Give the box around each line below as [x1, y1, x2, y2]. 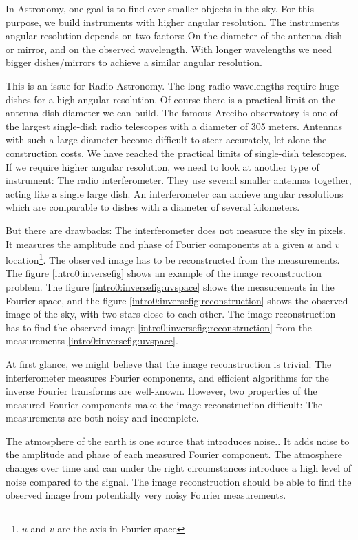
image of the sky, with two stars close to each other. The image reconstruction [6, 307, 336, 321]
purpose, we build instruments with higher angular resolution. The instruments [6, 14, 339, 29]
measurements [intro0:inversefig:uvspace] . [6, 333, 178, 348]
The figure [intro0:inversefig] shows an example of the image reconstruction [6, 266, 322, 280]
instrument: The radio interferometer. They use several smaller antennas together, [6, 173, 352, 187]
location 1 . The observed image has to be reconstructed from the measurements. [6, 251, 340, 267]
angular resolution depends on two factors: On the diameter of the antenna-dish [6, 28, 342, 43]
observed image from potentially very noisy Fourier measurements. [6, 488, 286, 502]
